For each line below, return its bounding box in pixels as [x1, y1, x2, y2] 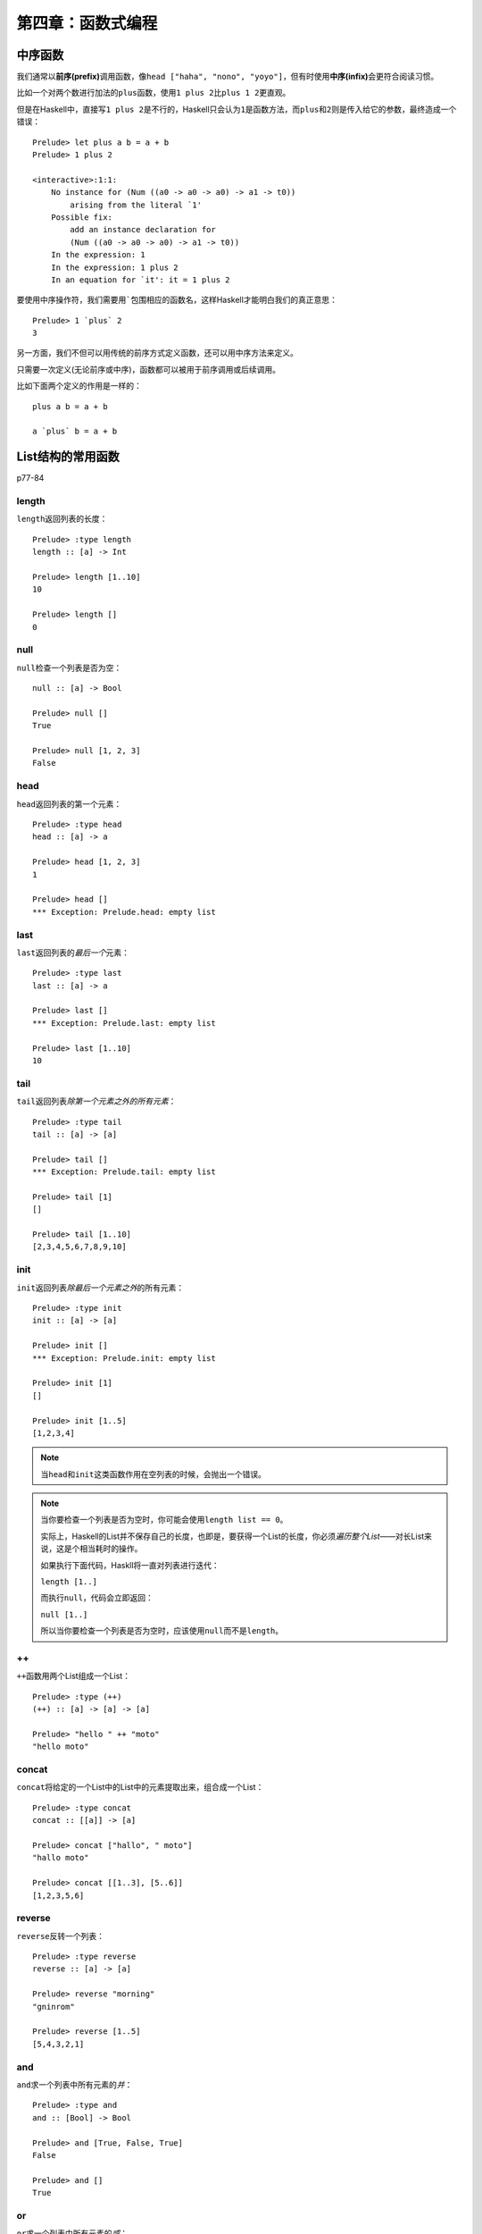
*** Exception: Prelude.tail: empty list [32, 1167, 216, 1177]
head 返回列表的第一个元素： [16, 798, 122, 809]
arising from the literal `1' [70, 199, 203, 210]
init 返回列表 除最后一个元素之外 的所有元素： [16, 1282, 185, 1293]
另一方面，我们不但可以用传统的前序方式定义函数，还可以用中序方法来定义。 [16, 348, 298, 358]
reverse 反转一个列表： [16, 1930, 105, 1941]
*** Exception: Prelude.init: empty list [32, 1353, 216, 1363]
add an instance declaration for [70, 224, 216, 235]
